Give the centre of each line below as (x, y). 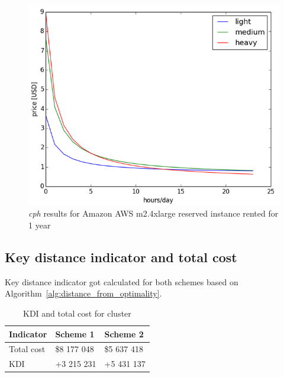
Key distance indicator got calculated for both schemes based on (122, 281)
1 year (40, 225)
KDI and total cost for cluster (77, 313)
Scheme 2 (124, 333)
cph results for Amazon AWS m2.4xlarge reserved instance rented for (154, 213)
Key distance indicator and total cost (121, 257)
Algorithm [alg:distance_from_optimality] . (83, 293)
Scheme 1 (75, 333)
